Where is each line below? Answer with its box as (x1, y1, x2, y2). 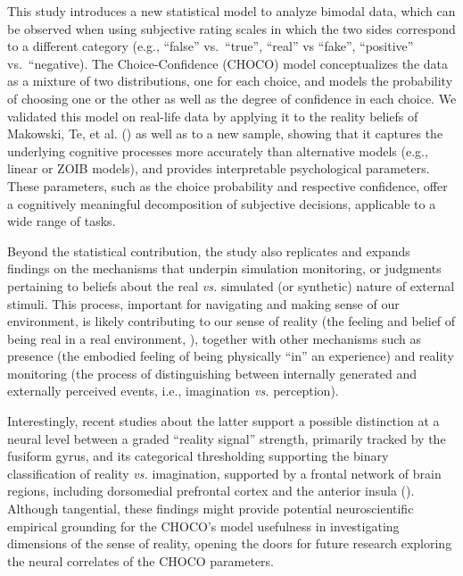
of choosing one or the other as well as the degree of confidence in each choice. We (7, 88, 457, 107)
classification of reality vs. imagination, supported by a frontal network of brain (7, 463, 442, 482)
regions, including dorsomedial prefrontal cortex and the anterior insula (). (7, 481, 415, 500)
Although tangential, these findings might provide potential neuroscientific (7, 499, 414, 518)
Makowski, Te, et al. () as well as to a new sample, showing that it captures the (7, 124, 443, 143)
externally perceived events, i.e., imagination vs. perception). (7, 381, 339, 400)
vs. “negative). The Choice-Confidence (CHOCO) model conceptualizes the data (7, 54, 449, 72)
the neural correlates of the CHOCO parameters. (7, 551, 274, 570)
